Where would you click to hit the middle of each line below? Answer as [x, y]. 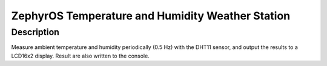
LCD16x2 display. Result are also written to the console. [80, 56]
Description [35, 32]
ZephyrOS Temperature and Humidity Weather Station [151, 16]
